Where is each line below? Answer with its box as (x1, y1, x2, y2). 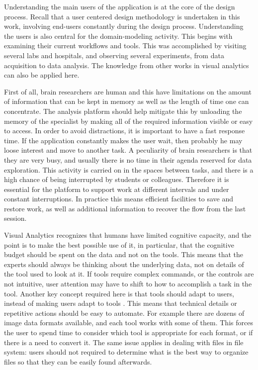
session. (4, 213, 27, 223)
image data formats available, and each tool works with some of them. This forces (4, 317, 253, 328)
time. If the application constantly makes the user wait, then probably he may (4, 135, 243, 145)
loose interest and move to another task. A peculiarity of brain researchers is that (4, 145, 253, 155)
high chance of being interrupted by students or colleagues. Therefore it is (4, 174, 229, 185)
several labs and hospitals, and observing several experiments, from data (4, 50, 224, 60)
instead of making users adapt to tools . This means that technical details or (4, 298, 237, 308)
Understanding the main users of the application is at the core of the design (4, 1, 235, 11)
